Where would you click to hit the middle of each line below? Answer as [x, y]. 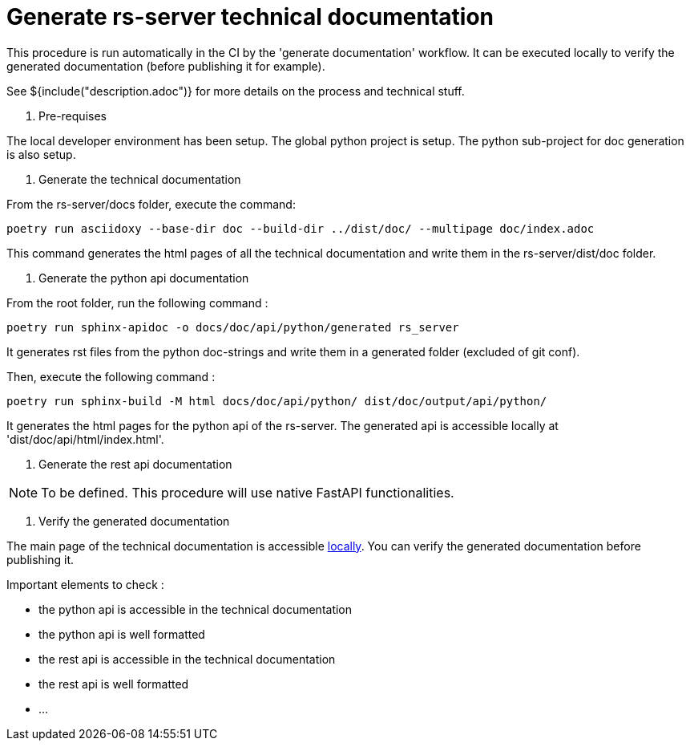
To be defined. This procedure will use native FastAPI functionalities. [248, 492]
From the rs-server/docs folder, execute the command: [151, 204]
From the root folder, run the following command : [137, 302]
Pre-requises [73, 116]
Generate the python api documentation [144, 278]
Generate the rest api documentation [135, 464]
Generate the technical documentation [140, 179]
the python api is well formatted [122, 634]
